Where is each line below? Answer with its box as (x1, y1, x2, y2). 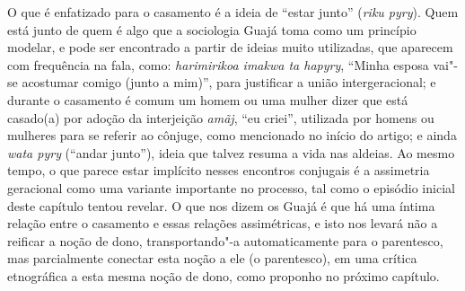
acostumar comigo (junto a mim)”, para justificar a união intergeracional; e (22, 73, 436, 92)
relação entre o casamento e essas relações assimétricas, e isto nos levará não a (7, 214, 438, 233)
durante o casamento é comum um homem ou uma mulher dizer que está (7, 90, 408, 109)
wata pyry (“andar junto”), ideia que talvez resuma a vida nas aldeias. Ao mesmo (7, 143, 455, 162)
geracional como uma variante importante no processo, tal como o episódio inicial (7, 178, 455, 197)
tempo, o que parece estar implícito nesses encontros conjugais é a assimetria (7, 161, 430, 180)
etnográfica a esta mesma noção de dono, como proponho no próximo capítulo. (7, 266, 440, 285)
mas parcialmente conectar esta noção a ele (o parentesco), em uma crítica (7, 249, 417, 268)
